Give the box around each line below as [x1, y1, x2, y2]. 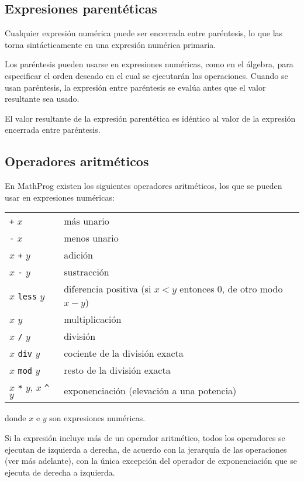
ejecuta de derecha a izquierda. [5, 466, 115, 478]
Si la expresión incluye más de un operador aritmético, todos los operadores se [5, 431, 285, 443]
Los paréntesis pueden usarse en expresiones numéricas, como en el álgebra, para [5, 58, 293, 70]
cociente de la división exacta [64, 346, 184, 360]
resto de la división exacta [64, 363, 171, 377]
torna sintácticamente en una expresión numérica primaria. [5, 38, 216, 50]
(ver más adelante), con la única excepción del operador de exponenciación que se [5, 455, 297, 467]
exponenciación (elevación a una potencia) [64, 383, 237, 397]
